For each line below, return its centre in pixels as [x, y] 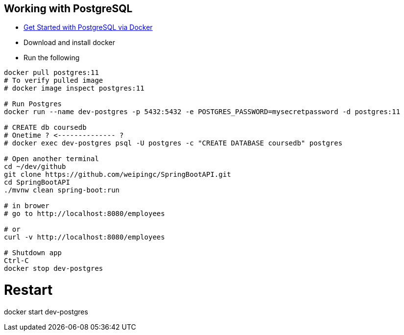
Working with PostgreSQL [68, 9]
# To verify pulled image [54, 81]
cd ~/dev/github [35, 167]
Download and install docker [69, 43]
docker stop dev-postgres [54, 269]
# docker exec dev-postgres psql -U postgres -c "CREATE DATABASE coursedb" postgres [173, 143]
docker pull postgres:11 [51, 73]
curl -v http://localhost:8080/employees [84, 237]
